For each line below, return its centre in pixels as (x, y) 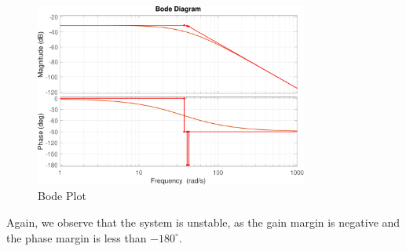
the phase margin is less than (77, 237)
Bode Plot (62, 196)
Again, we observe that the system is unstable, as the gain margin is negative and (203, 222)
